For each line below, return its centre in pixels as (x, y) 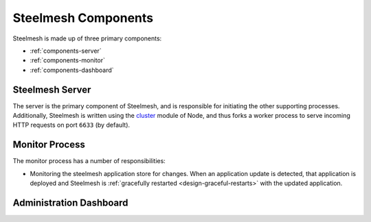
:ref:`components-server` (66, 51)
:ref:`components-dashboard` (72, 70)
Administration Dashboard (70, 202)
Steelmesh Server (52, 89)
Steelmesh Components (83, 18)
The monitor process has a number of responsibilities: (89, 161)
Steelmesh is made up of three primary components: (87, 38)
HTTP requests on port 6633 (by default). (71, 125)
